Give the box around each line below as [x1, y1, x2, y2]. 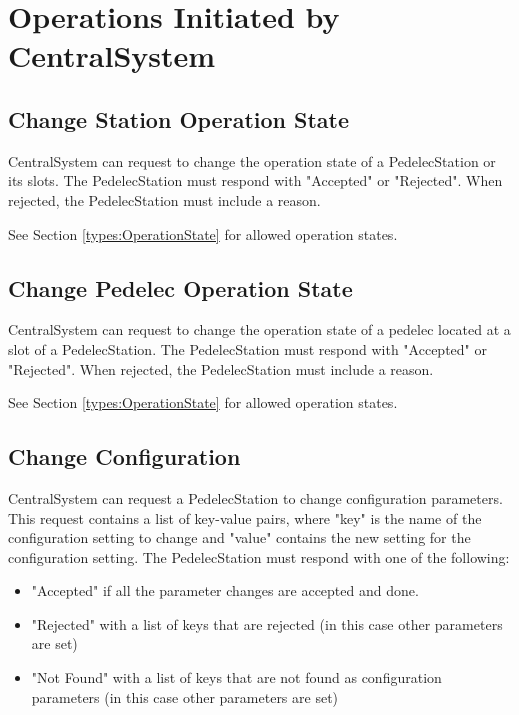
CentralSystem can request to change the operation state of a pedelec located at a [8, 319, 511, 340]
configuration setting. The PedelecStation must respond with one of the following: [8, 546, 510, 567]
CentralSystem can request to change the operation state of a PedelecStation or [8, 150, 496, 171]
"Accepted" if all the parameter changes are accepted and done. [31, 580, 419, 601]
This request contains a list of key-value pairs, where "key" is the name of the [8, 507, 482, 528]
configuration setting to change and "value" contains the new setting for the [8, 527, 471, 548]
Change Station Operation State [8, 103, 349, 134]
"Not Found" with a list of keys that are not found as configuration [31, 667, 442, 688]
